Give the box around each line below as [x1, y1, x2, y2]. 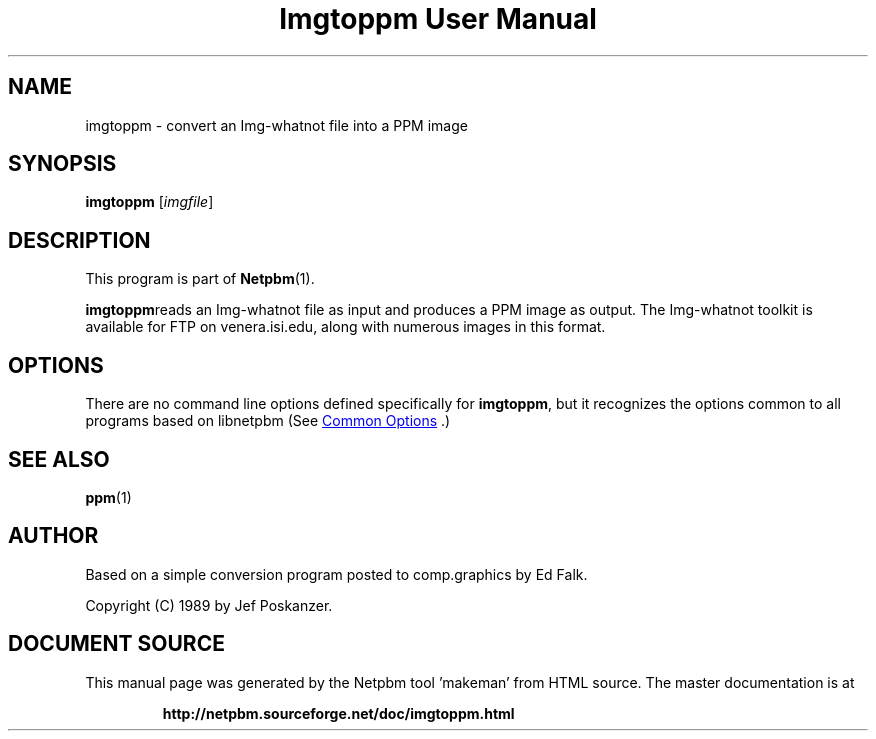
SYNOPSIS [8, 151, 117, 177]
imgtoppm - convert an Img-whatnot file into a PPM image [85, 116, 468, 134]
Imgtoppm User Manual [279, 2, 597, 36]
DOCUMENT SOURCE [8, 631, 225, 657]
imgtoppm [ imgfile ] [85, 193, 214, 211]
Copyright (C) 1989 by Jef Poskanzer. [85, 596, 333, 614]
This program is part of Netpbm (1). [85, 270, 315, 288]
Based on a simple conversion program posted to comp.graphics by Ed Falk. [85, 565, 588, 583]
